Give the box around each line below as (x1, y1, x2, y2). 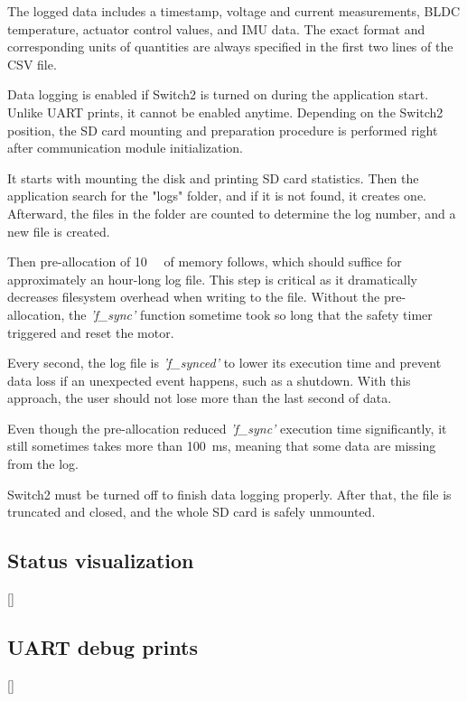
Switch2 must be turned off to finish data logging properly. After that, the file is (7, 484, 452, 503)
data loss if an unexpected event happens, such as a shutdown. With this (7, 370, 411, 389)
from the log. (7, 454, 79, 473)
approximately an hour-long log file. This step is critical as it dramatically (7, 269, 417, 288)
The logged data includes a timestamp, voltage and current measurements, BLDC (7, 2, 461, 20)
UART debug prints (7, 633, 198, 661)
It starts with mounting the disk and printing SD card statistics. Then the (7, 168, 419, 187)
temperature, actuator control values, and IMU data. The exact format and (7, 19, 425, 38)
